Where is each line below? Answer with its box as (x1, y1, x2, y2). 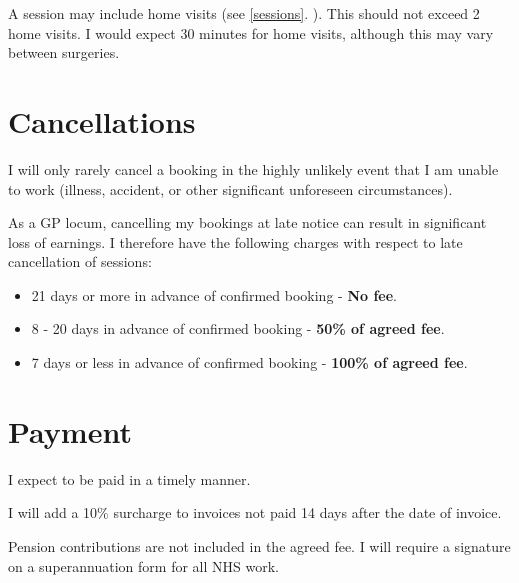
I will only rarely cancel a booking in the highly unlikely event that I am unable (8, 158, 499, 179)
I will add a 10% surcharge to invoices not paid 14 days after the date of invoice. (8, 502, 502, 523)
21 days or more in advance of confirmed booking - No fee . (31, 284, 397, 305)
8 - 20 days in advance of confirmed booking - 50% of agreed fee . (31, 318, 445, 339)
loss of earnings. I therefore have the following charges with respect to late (8, 231, 463, 252)
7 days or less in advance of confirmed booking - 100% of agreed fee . (31, 352, 468, 373)
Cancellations (8, 100, 196, 141)
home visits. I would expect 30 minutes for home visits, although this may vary (8, 22, 494, 43)
